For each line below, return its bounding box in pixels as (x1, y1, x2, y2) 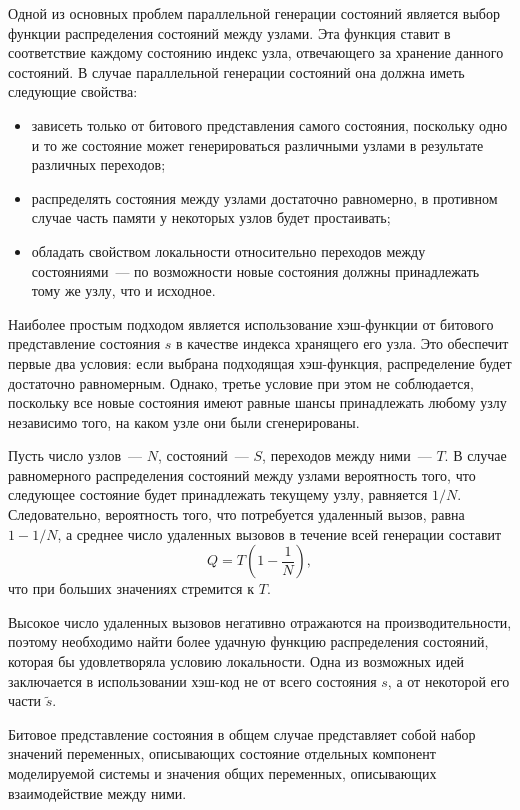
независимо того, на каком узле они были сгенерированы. (8, 411, 360, 432)
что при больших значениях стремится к (8, 578, 255, 599)
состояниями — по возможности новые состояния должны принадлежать (31, 260, 480, 281)
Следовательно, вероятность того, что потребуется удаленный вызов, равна (8, 504, 465, 525)
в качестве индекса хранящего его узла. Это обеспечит (176, 333, 509, 354)
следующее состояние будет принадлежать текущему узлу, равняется (8, 484, 428, 505)
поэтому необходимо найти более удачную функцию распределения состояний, (8, 631, 489, 652)
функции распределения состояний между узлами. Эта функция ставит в (8, 22, 451, 43)
